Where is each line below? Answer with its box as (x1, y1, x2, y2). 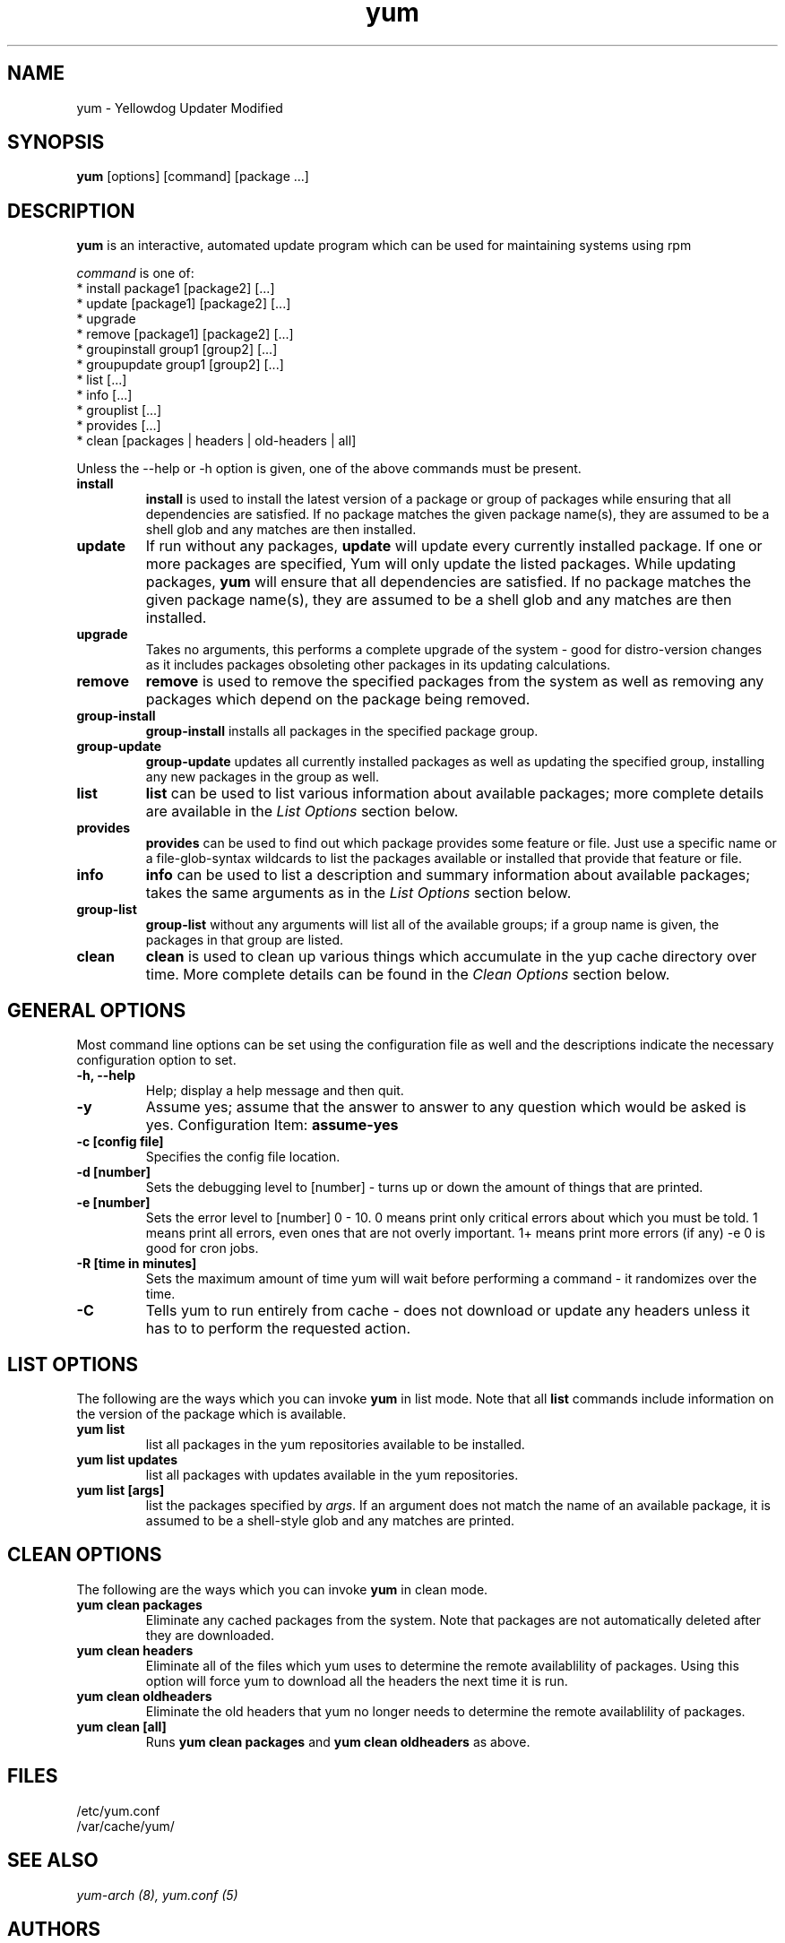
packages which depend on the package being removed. (145, 690, 531, 709)
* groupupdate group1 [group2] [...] (76, 357, 284, 373)
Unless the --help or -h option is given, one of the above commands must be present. (76, 461, 582, 477)
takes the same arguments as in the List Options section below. (145, 884, 572, 902)
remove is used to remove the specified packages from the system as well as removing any (145, 672, 764, 691)
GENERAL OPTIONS (7, 998, 186, 1022)
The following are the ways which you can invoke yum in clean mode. (76, 1581, 488, 1597)
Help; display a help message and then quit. (145, 1083, 404, 1099)
